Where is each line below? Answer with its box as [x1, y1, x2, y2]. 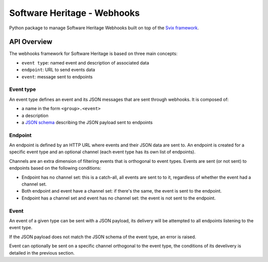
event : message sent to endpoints [21, 73, 93, 79]
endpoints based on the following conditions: [9, 165, 102, 171]
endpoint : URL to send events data [21, 67, 95, 73]
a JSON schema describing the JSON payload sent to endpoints [21, 119, 153, 125]
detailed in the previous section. [9, 250, 75, 256]
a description [21, 112, 49, 119]
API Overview [9, 38, 53, 46]
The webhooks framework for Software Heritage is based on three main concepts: [9, 51, 178, 57]
